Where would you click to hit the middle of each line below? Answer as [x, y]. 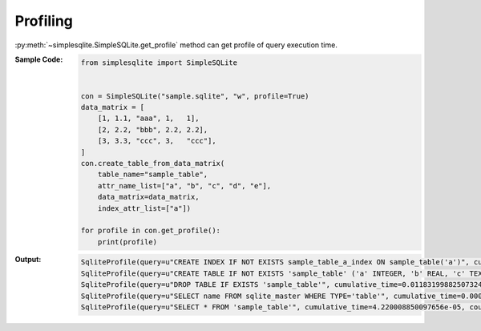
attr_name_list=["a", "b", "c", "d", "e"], [184, 186]
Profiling [44, 21]
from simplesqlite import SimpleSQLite [159, 63]
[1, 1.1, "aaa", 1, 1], [148, 119]
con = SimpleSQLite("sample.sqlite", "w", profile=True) [195, 96]
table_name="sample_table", [153, 175]
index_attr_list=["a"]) [144, 208]
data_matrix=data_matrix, [148, 197]
